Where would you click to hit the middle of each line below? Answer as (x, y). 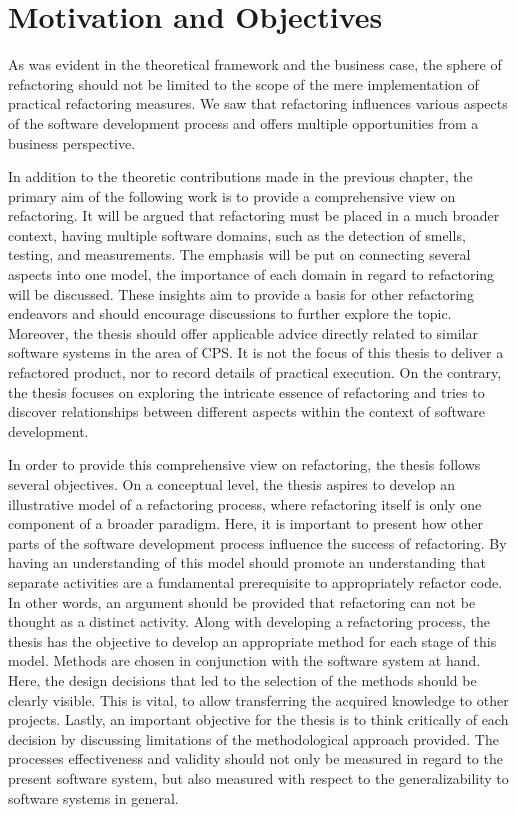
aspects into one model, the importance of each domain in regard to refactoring (251, 274)
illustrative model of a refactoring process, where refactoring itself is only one (245, 503)
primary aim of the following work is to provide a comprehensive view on (232, 195)
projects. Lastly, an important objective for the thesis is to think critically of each (258, 719)
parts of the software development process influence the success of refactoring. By (257, 542)
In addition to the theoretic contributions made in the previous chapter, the (240, 176)
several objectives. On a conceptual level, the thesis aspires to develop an (231, 484)
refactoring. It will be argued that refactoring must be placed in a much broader (254, 215)
